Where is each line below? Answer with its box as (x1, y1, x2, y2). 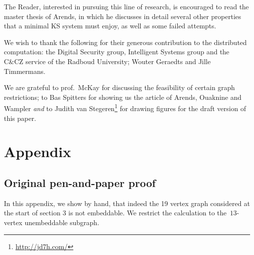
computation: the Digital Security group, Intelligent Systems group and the (4, 46, 230, 57)
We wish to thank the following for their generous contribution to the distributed (4, 37, 247, 47)
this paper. (4, 113, 36, 123)
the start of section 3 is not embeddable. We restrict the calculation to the (4, 208, 227, 218)
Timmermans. (4, 66, 45, 76)
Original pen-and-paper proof (4, 175, 156, 190)
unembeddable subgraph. (24, 217, 100, 227)
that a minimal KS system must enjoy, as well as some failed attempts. (4, 21, 216, 31)
